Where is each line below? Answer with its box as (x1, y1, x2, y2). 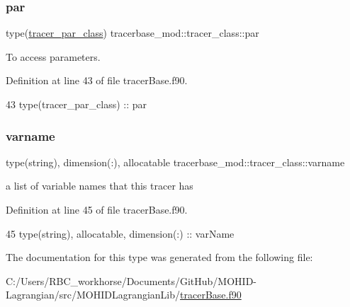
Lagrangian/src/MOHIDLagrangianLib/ (6, 287, 181, 302)
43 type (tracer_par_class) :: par (6, 97, 147, 111)
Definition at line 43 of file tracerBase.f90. (6, 73, 188, 88)
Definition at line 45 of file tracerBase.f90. (6, 202, 188, 216)
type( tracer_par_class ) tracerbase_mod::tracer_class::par (6, 25, 259, 40)
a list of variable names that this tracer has (6, 178, 193, 193)
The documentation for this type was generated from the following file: (6, 250, 313, 265)
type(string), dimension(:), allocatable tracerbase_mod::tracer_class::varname (6, 154, 345, 169)
